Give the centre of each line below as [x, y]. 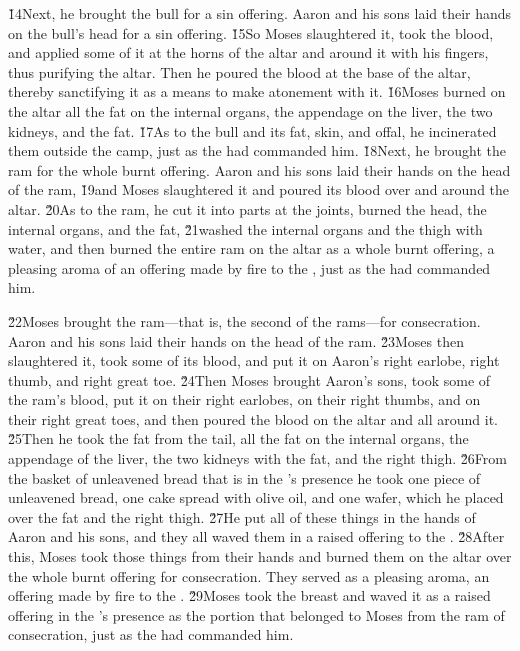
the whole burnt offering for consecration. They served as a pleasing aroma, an [249, 575]
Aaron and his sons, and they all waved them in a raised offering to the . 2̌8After [256, 536]
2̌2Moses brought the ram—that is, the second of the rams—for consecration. [244, 320]
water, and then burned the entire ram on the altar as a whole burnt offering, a [251, 248]
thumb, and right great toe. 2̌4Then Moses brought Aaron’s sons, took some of [249, 379]
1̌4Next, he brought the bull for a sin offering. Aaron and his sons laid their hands [260, 13]
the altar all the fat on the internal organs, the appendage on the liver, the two [250, 110]
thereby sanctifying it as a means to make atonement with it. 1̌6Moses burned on [257, 91]
